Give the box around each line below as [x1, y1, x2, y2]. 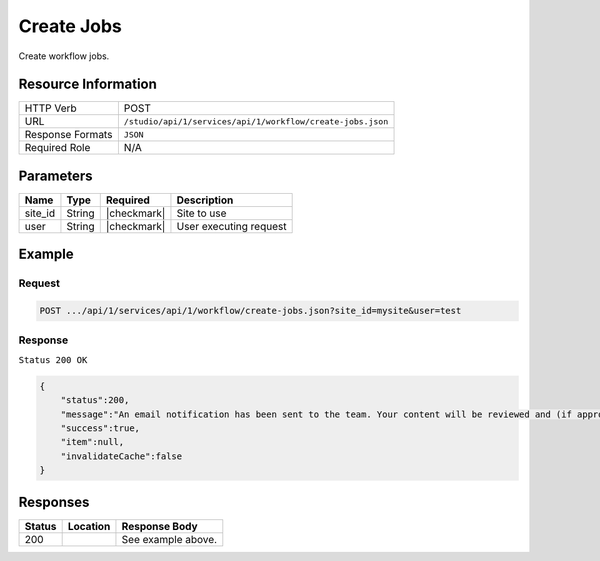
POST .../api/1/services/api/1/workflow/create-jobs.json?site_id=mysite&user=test [39, 305, 462, 317]
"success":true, [60, 423, 140, 434]
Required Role [24, 141, 91, 155]
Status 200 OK [18, 354, 88, 365]
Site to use [176, 206, 227, 220]
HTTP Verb [24, 101, 77, 115]
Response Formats [24, 128, 113, 142]
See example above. [121, 532, 218, 546]
